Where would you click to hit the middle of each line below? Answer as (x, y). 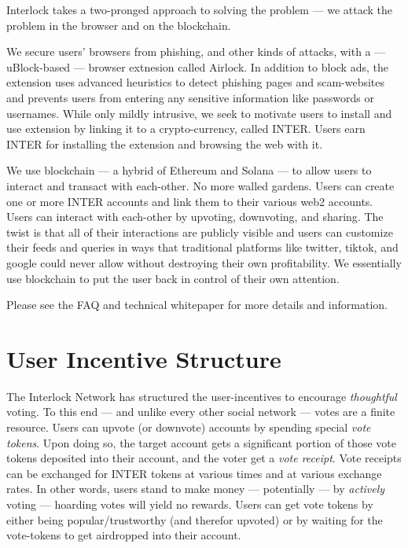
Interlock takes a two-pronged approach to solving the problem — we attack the (200, 9)
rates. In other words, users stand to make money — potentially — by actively (196, 489)
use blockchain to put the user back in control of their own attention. (173, 278)
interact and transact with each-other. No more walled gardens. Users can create (200, 185)
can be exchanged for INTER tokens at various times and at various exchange (194, 473)
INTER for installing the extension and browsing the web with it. (165, 143)
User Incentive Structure (144, 358)
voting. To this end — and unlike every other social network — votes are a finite (201, 412)
